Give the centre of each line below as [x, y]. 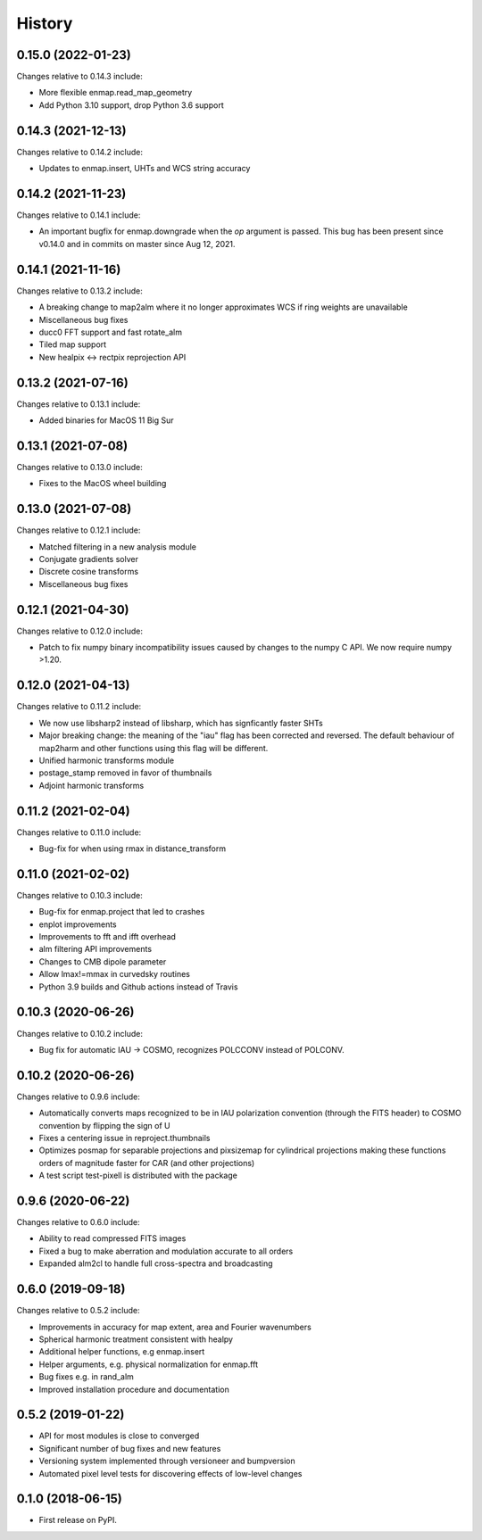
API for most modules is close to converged [119, 1436]
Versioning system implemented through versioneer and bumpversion [167, 1461]
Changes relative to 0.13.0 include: [79, 467]
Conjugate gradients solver [88, 559]
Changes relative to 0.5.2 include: [78, 1311]
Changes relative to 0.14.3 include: [79, 77]
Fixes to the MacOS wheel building [103, 484]
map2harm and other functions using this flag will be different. [154, 748]
